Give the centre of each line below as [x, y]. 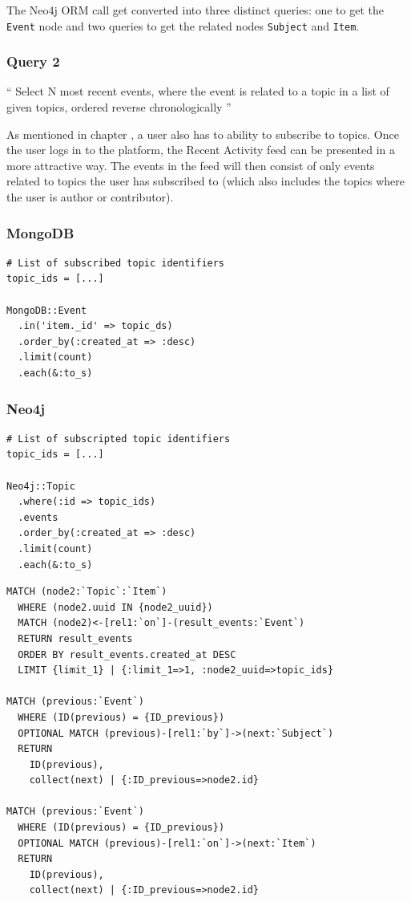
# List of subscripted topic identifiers [119, 439]
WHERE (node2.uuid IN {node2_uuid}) [115, 607]
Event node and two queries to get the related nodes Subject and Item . [183, 25]
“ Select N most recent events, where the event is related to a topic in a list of [198, 91]
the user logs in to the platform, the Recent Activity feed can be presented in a [201, 150]
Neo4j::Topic [41, 486]
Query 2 [33, 61]
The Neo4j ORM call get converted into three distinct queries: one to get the [195, 10]
